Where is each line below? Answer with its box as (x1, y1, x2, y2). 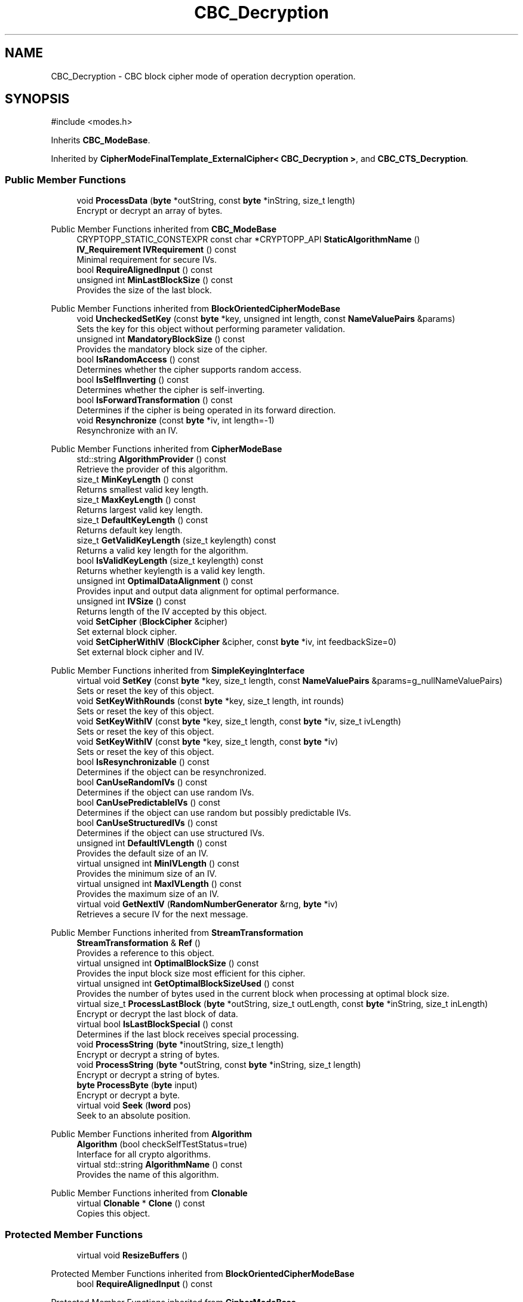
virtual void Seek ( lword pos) (76, 1100, 191, 1111)
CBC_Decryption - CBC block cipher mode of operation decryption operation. (51, 70, 356, 81)
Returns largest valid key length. (76, 505, 203, 515)
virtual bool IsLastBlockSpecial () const (76, 1019, 233, 1030)
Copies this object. (76, 1208, 150, 1219)
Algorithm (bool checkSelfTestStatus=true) (76, 1139, 248, 1150)
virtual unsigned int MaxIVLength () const (76, 879, 242, 889)
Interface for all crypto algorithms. (76, 1149, 211, 1160)
